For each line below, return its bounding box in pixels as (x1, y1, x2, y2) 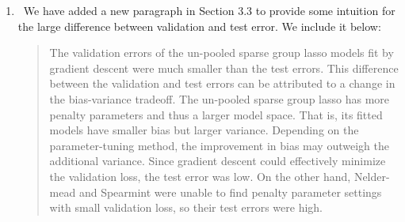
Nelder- (353, 167, 390, 184)
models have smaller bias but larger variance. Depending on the (49, 122, 359, 138)
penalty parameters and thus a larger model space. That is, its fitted (49, 106, 383, 122)
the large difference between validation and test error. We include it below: (17, 17, 381, 34)
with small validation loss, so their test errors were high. (49, 199, 323, 216)
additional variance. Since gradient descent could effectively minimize (49, 152, 386, 169)
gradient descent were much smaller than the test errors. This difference (49, 59, 399, 76)
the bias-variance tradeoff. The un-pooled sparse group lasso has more (49, 90, 390, 107)
